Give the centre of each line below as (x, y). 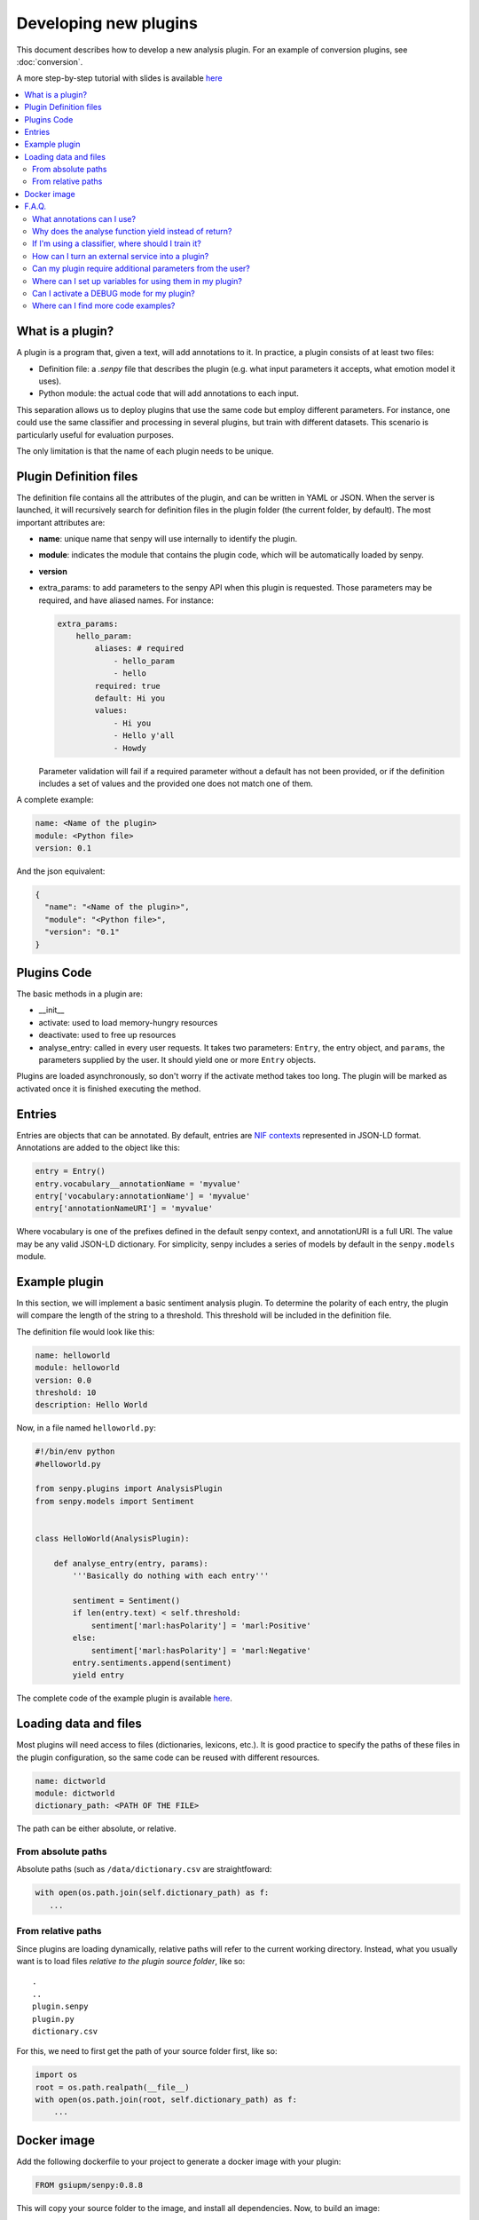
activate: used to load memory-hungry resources (128, 1022)
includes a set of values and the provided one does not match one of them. (176, 783)
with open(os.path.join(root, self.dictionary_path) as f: (166, 2100)
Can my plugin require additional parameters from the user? (141, 269)
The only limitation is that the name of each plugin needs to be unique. (145, 451)
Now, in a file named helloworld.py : (86, 1428)
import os (56, 2075)
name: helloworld (73, 1355)
